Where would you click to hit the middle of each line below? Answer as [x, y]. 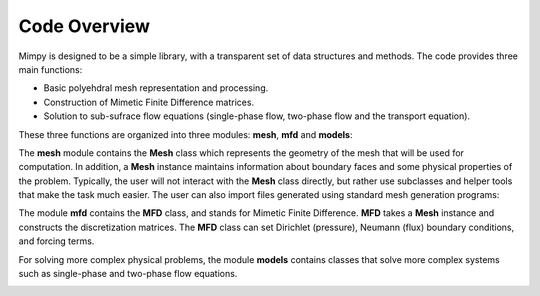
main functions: [50, 69]
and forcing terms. [56, 241]
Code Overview [84, 26]
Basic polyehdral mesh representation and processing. [156, 88]
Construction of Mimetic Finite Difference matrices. [149, 102]
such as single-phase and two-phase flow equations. [128, 274]
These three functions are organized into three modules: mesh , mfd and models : [185, 134]
